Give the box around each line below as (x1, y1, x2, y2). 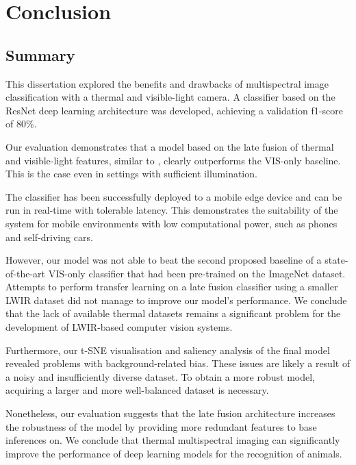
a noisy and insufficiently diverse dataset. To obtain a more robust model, (5, 369, 316, 384)
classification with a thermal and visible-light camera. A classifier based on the (5, 90, 335, 104)
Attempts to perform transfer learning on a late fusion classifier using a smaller (5, 279, 338, 294)
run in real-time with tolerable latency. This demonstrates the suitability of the (5, 203, 338, 217)
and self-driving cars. (5, 229, 93, 244)
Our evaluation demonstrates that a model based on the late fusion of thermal (5, 139, 334, 153)
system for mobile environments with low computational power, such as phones (5, 216, 338, 230)
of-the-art (5, 266, 45, 280)
